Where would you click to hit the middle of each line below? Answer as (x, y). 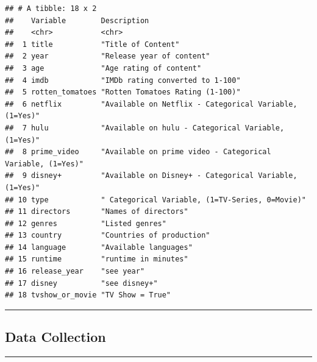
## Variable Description (77, 20)
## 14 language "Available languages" (99, 247)
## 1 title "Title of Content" (92, 44)
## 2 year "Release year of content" (108, 56)
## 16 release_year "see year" (75, 271)
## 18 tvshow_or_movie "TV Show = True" (88, 295)
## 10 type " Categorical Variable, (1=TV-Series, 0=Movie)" (155, 200)
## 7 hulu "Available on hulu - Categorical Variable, (145, 128)
